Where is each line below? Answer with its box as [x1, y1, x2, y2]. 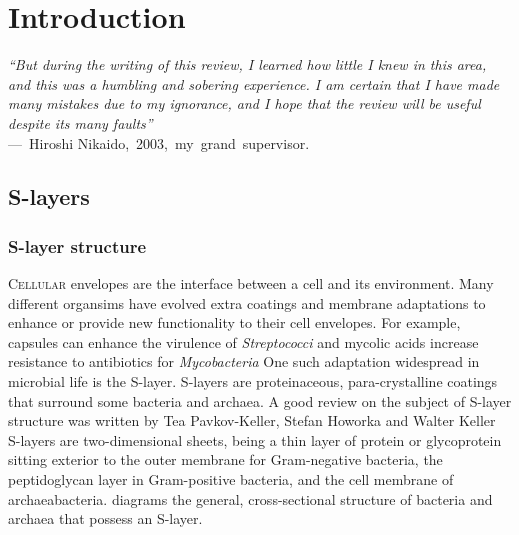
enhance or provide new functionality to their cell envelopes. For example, [8, 312, 461, 333]
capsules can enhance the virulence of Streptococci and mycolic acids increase [8, 331, 479, 352]
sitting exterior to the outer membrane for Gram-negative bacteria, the [8, 449, 443, 470]
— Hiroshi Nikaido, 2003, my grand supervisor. [8, 132, 310, 153]
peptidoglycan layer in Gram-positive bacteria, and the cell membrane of [8, 469, 454, 490]
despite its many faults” [8, 112, 153, 133]
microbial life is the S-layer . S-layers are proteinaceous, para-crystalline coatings [8, 371, 498, 392]
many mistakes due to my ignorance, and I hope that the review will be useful [8, 93, 481, 114]
